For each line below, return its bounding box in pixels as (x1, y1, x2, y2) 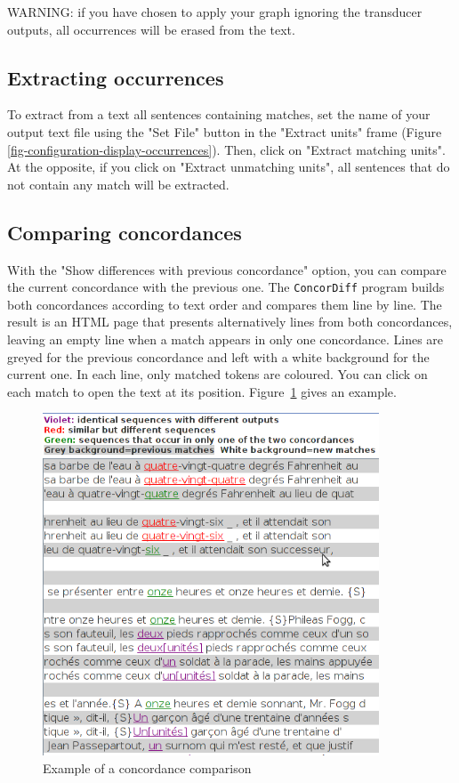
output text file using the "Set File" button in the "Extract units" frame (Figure (7, 122, 442, 141)
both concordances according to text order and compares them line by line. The (7, 295, 442, 313)
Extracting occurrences (7, 63, 224, 91)
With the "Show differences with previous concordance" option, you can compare (7, 260, 447, 278)
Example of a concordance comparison (43, 758, 252, 777)
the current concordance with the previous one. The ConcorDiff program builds (7, 278, 445, 296)
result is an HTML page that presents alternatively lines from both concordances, (7, 312, 453, 331)
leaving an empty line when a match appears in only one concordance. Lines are (7, 330, 444, 348)
